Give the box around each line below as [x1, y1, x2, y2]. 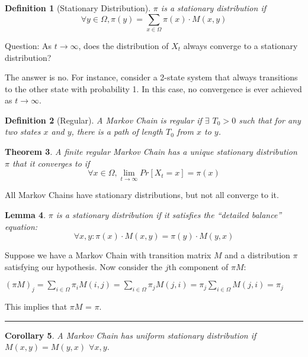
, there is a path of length [71, 125, 163, 138]
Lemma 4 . [5, 209, 46, 221]
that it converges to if [12, 157, 90, 169]
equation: [5, 220, 38, 232]
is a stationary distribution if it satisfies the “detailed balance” [56, 209, 282, 221]
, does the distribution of [78, 39, 169, 51]
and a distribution [224, 249, 290, 261]
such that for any [239, 113, 301, 126]
